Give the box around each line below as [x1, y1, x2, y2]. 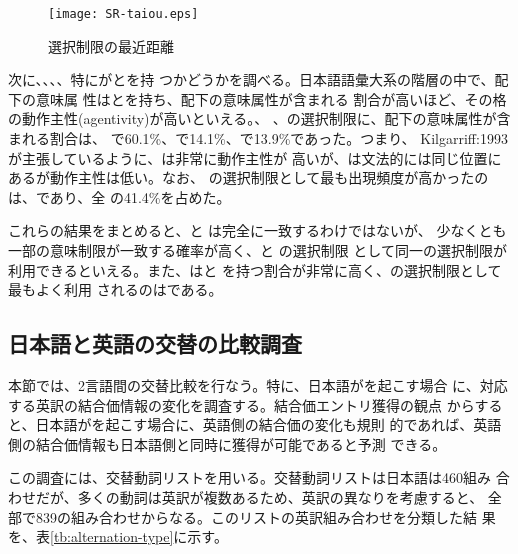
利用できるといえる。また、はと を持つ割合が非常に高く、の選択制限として [8, 259, 502, 280]
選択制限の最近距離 [48, 35, 174, 56]
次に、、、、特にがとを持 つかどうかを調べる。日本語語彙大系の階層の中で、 [8, 69, 495, 90]
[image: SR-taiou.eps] [48, 7, 199, 21]
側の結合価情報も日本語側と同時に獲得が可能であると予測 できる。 [8, 433, 447, 454]
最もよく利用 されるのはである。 [8, 279, 223, 300]
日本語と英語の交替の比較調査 [8, 328, 302, 359]
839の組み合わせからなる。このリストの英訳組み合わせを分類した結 [35, 506, 477, 527]
